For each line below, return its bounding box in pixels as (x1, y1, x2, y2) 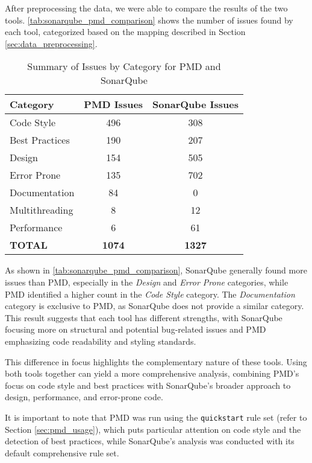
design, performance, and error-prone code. (5, 391, 163, 403)
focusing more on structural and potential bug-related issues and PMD (5, 323, 266, 336)
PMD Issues (84, 97, 143, 112)
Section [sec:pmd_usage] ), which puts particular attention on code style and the (5, 423, 301, 435)
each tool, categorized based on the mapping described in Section (5, 25, 246, 38)
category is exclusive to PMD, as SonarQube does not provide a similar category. (5, 299, 304, 312)
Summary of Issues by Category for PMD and (27, 59, 221, 74)
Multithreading (10, 203, 73, 217)
